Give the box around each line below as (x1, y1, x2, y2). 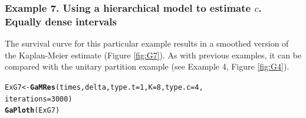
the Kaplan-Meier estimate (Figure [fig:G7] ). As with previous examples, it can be (5, 48, 302, 61)
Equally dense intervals (5, 14, 117, 28)
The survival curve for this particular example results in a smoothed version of (5, 37, 289, 50)
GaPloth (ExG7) (5, 106, 60, 115)
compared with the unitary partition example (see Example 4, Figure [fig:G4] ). (5, 60, 289, 73)
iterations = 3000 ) (5, 94, 73, 103)
